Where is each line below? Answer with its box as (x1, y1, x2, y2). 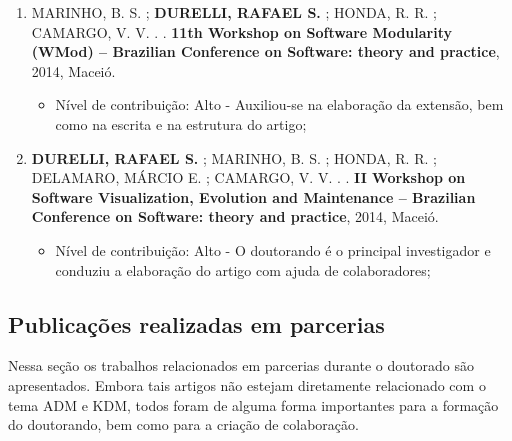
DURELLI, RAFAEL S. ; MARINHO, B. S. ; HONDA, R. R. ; (31, 147, 437, 168)
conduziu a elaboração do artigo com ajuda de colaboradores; (55, 259, 431, 280)
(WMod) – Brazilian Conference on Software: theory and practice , (31, 41, 500, 62)
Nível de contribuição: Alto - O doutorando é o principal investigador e (55, 239, 491, 260)
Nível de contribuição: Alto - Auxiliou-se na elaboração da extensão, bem (55, 94, 504, 115)
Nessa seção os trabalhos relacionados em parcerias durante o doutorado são (8, 355, 474, 376)
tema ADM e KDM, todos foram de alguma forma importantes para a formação (8, 394, 499, 415)
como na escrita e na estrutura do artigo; (55, 113, 307, 134)
